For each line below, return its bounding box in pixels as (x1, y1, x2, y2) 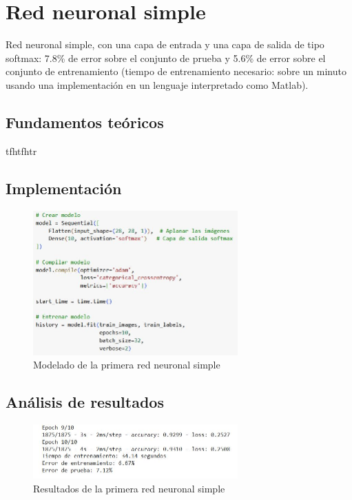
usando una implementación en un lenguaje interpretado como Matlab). (6, 77, 309, 92)
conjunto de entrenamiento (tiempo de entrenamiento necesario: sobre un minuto (6, 64, 346, 79)
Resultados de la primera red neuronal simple (33, 481, 225, 496)
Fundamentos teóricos (6, 111, 164, 132)
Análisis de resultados (6, 391, 164, 413)
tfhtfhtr (6, 143, 37, 158)
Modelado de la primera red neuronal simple (33, 357, 220, 372)
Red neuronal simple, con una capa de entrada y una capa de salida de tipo (6, 37, 324, 52)
